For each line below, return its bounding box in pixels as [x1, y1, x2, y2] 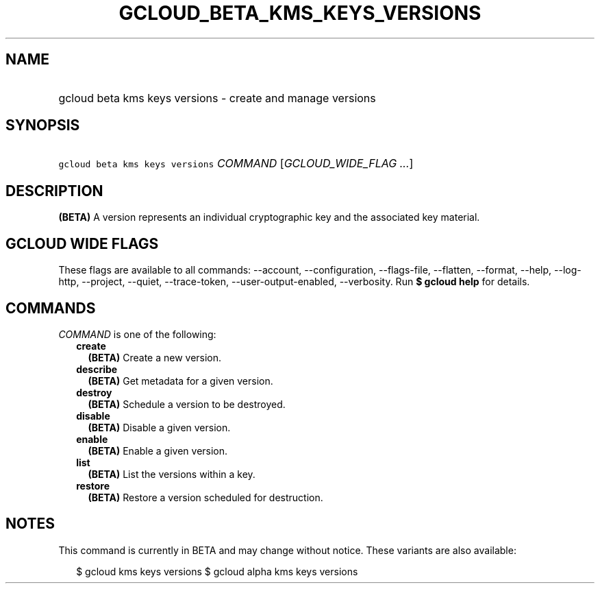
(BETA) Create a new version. [88, 351, 222, 363]
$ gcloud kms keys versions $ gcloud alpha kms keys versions [76, 565, 358, 577]
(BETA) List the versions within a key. [88, 468, 255, 480]
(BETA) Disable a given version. [88, 421, 231, 433]
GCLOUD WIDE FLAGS [5, 235, 159, 252]
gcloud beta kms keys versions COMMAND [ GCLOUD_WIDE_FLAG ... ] [58, 156, 414, 171]
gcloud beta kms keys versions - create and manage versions [58, 91, 376, 105]
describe [76, 363, 118, 375]
